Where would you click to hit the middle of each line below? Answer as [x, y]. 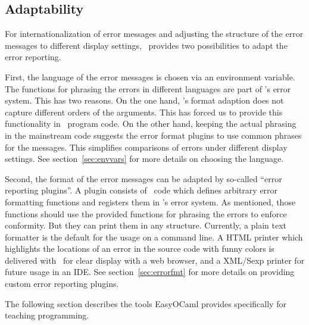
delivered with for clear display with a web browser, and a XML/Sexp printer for [155, 260]
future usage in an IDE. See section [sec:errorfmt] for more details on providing [150, 272]
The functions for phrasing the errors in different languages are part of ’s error [148, 88]
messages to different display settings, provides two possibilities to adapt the [146, 45]
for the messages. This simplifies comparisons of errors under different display [146, 147]
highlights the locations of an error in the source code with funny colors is [140, 249]
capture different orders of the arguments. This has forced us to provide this [144, 112]
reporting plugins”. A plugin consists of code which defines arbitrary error [141, 190]
